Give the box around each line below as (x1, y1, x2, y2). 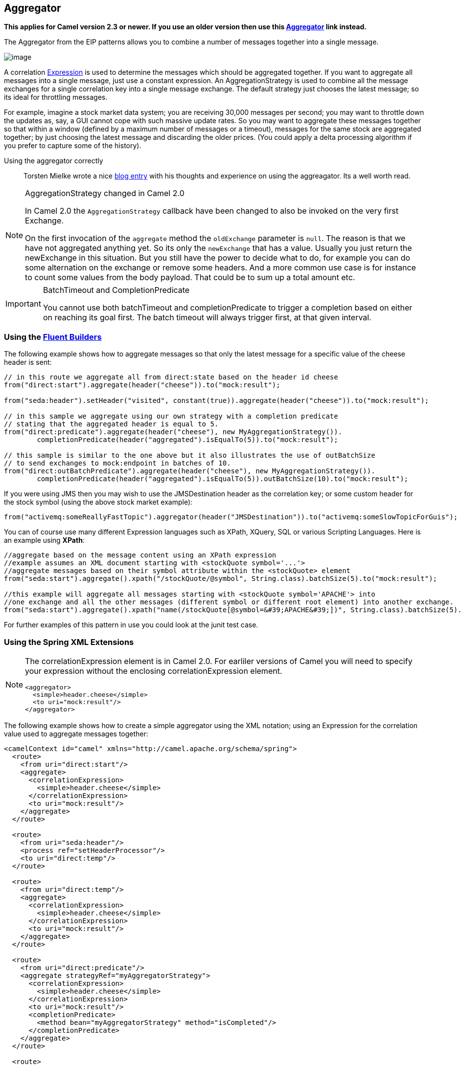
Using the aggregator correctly (4, 156, 103, 165)
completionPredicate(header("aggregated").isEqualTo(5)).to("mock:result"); (37, 436, 338, 444)
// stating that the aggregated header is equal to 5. (4, 420, 219, 428)
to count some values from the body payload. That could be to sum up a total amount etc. (25, 272, 355, 283)
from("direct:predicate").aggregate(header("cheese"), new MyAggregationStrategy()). (4, 428, 343, 436)
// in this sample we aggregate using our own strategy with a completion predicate (4, 412, 338, 421)
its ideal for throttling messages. (4, 93, 108, 102)
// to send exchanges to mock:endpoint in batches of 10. (4, 459, 231, 467)
